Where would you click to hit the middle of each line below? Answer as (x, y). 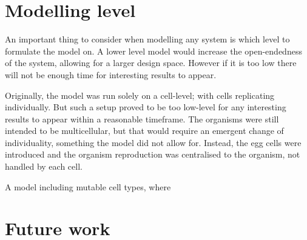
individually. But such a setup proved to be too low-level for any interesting (146, 107)
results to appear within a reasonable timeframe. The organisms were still (142, 118)
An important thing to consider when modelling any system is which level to (147, 39)
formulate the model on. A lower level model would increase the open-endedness (153, 51)
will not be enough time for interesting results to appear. (111, 74)
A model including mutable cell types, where (88, 186)
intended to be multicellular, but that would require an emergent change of (144, 131)
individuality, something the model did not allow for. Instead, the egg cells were (153, 142)
